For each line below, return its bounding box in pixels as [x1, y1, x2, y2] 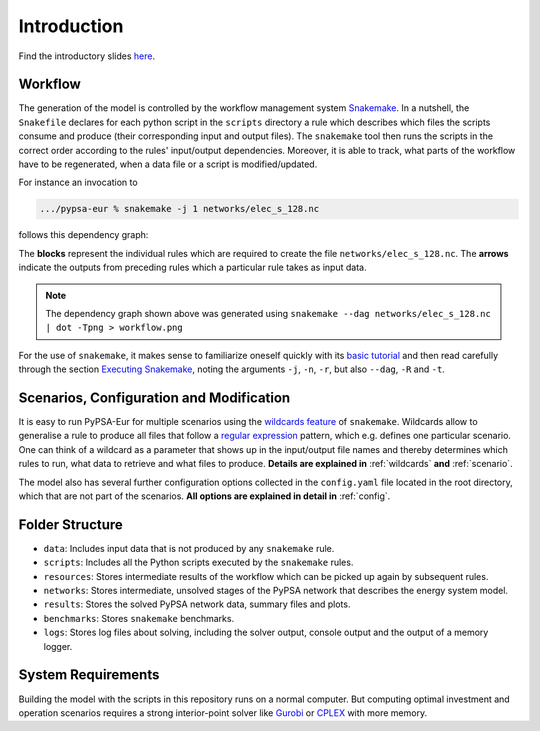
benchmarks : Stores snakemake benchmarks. [43, 612, 235, 624]
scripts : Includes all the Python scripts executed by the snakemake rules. [43, 556, 354, 569]
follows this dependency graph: [18, 229, 149, 241]
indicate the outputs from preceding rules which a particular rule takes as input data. [18, 261, 367, 274]
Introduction [18, 15, 124, 37]
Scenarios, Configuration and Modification [18, 389, 291, 406]
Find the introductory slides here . [18, 50, 155, 62]
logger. [43, 640, 73, 652]
